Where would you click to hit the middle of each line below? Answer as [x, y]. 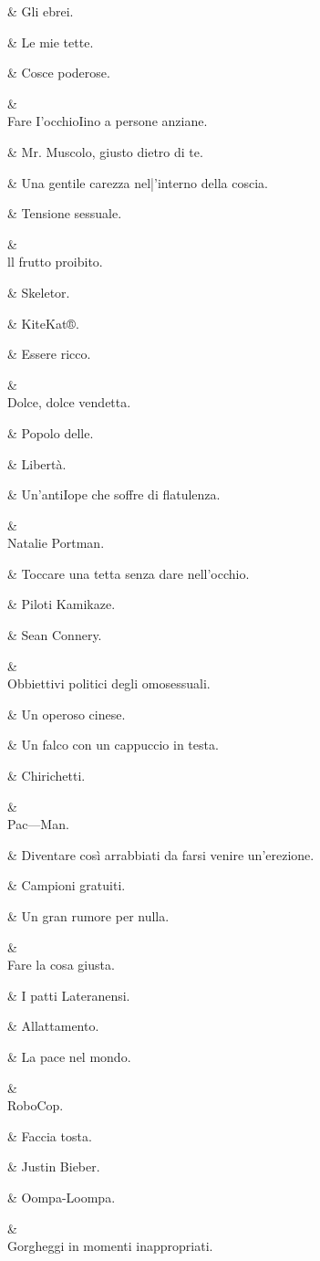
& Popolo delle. [51, 432]
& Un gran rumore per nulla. [88, 916]
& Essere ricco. [49, 354]
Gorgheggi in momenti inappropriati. [110, 1246]
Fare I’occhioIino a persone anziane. [108, 121]
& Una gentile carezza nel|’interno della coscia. [138, 182]
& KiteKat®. [43, 323]
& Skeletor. [39, 292]
